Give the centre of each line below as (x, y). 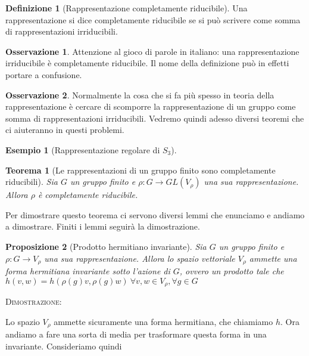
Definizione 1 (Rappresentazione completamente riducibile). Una (127, 8)
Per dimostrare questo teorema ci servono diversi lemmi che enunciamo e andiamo (155, 214)
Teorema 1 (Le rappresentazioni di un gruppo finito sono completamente (141, 170)
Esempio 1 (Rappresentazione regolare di (83, 149)
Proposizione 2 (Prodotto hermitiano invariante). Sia (106, 246)
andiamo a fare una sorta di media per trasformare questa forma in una (136, 334)
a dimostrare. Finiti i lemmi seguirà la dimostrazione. (103, 226)
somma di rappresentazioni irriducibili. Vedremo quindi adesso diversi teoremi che (155, 118)
